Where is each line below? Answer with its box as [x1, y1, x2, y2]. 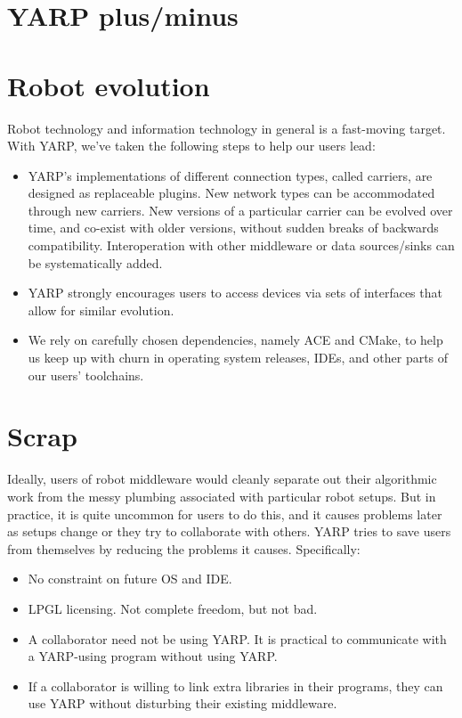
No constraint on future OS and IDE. [28, 569, 232, 588]
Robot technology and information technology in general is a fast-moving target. [7, 118, 446, 137]
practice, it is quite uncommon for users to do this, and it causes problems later [7, 504, 442, 523]
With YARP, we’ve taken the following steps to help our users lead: [7, 136, 376, 155]
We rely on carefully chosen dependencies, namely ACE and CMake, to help [28, 330, 443, 349]
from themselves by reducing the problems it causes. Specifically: [7, 539, 361, 558]
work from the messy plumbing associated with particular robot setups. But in [7, 486, 436, 505]
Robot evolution [7, 67, 210, 103]
